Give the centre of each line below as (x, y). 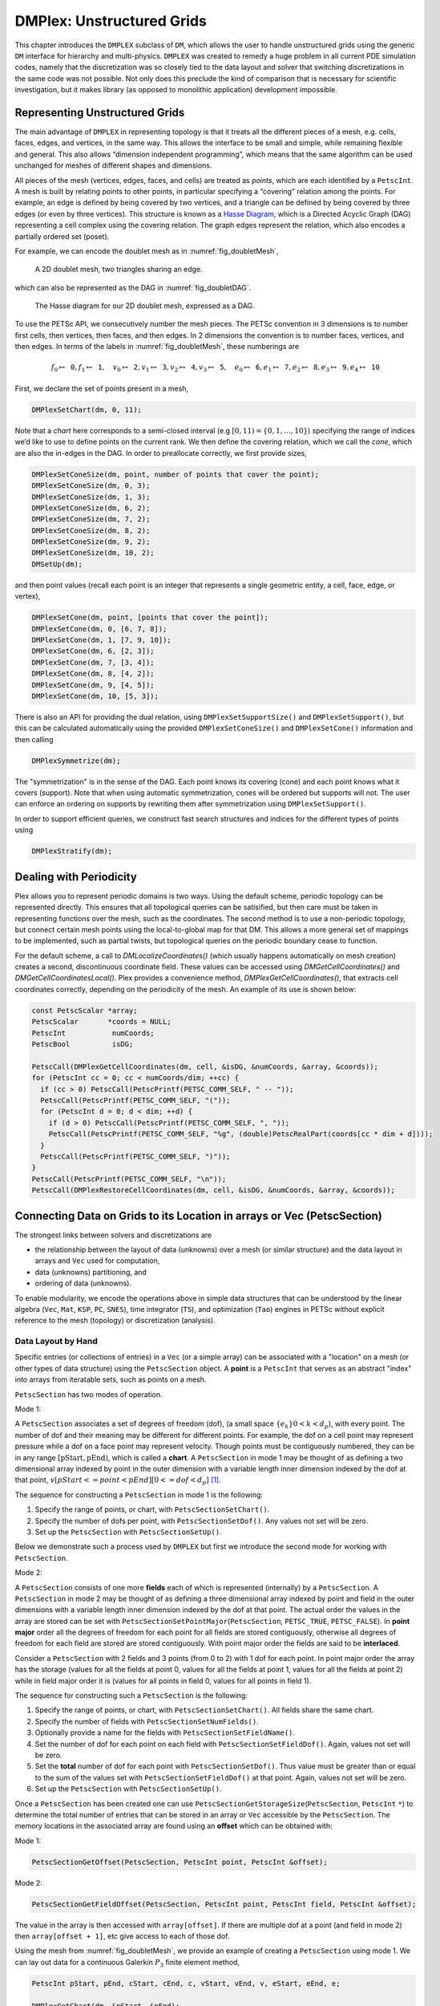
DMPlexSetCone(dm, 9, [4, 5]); (93, 685)
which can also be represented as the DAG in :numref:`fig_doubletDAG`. (133, 287)
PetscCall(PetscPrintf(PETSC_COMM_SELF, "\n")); (129, 1179)
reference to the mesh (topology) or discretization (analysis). (115, 1321)
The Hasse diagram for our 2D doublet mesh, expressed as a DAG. (145, 306)
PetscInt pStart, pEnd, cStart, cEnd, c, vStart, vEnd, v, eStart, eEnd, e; (186, 1983)
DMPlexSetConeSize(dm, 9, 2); (91, 542)
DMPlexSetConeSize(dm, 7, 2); (91, 519)
